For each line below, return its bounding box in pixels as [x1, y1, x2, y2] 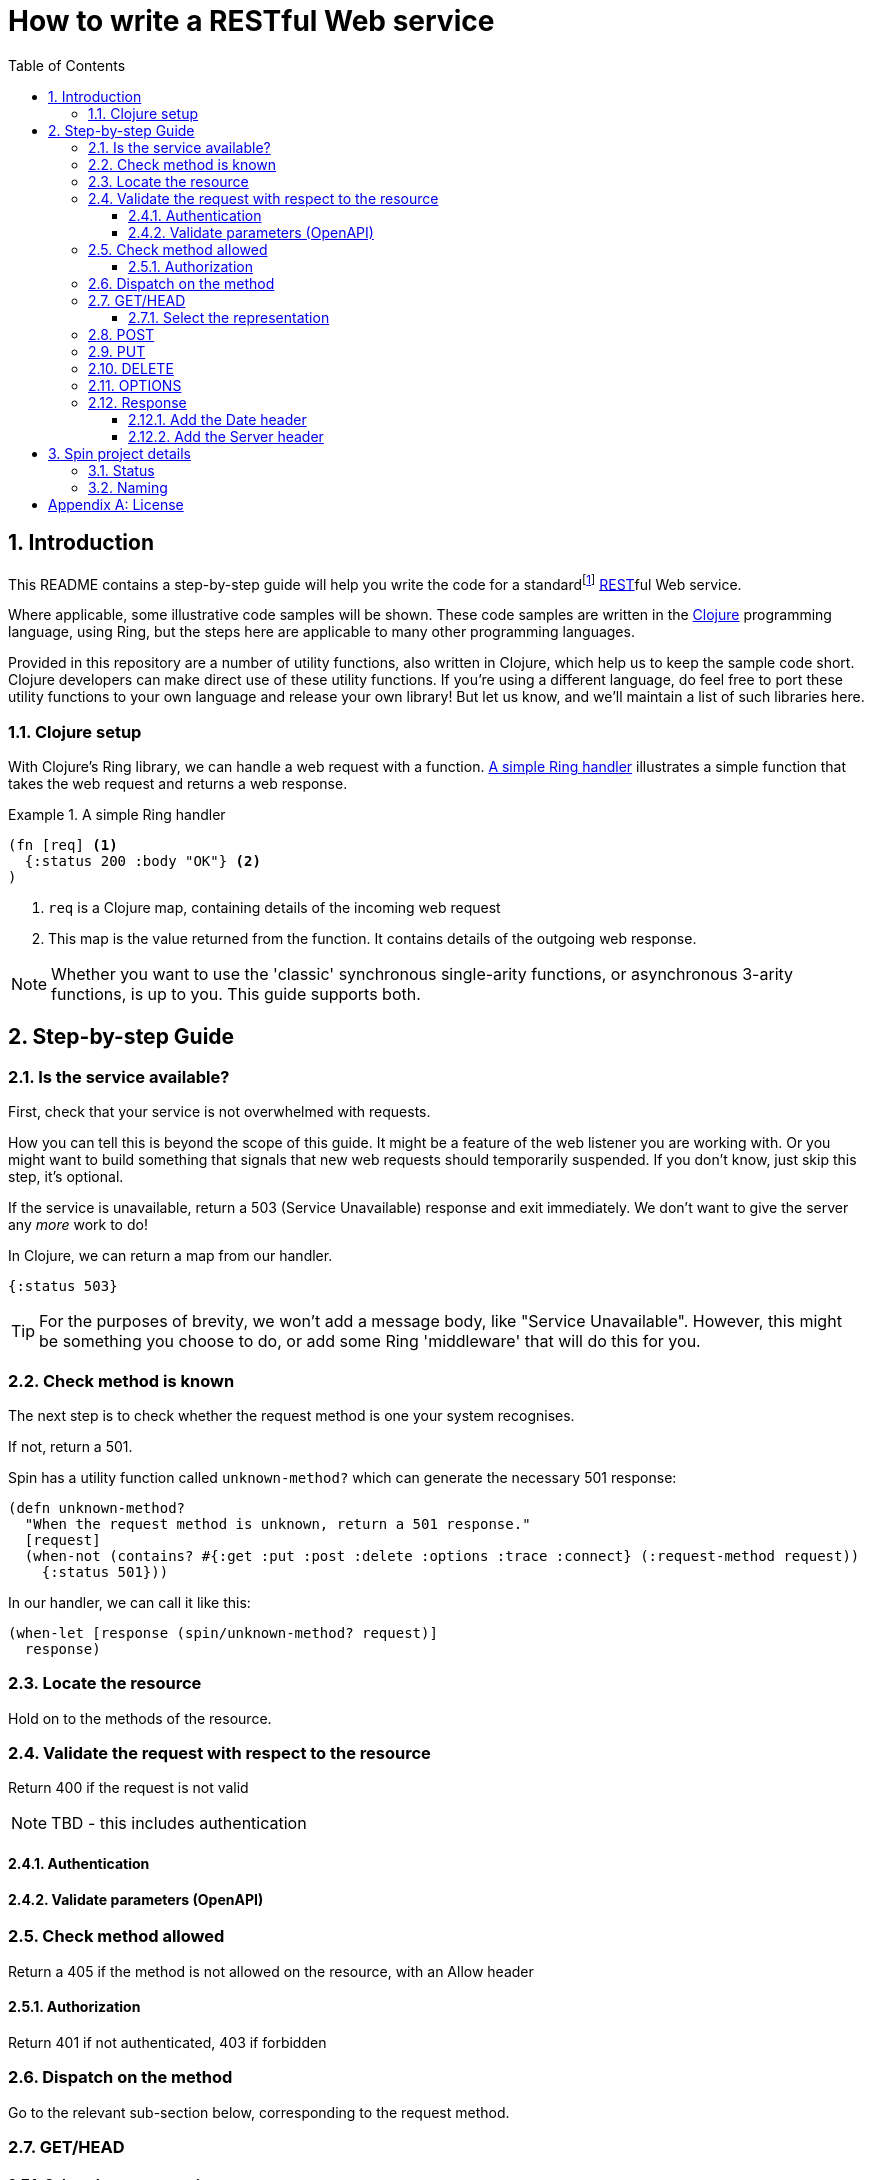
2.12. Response [88, 393, 187, 411]
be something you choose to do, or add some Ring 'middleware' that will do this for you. [39, 1331, 701, 1352]
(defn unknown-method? [8, 1499, 186, 1516]
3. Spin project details [48, 444, 191, 462]
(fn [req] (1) [8, 837, 118, 853]
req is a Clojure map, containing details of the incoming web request [48, 899, 501, 916]
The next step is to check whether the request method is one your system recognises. [8, 1406, 575, 1424]
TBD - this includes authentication [51, 1813, 307, 1834]
